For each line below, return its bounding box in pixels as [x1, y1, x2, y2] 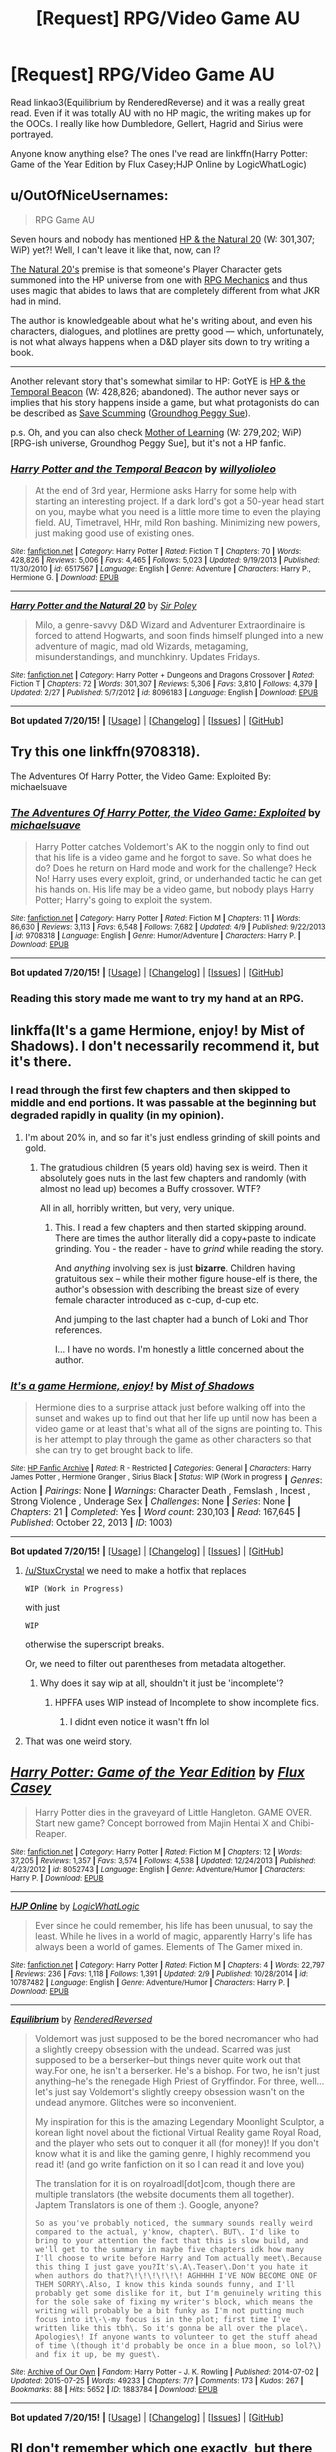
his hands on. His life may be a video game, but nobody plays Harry [34, 883, 315, 896]
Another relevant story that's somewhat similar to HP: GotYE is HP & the [10, 375, 306, 387]
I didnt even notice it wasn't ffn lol [69, 1715, 210, 1727]
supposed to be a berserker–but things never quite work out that [34, 2053, 302, 2066]
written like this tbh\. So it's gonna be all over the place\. [34, 2323, 309, 2333]
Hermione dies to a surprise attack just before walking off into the [34, 1402, 306, 1414]
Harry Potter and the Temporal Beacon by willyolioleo [10, 462, 277, 476]
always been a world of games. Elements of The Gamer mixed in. [34, 1940, 303, 1952]
